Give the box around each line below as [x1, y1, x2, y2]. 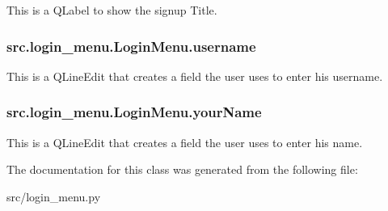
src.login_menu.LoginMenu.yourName [6, 102, 262, 122]
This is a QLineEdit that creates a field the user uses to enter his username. [6, 67, 383, 84]
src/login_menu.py [6, 188, 101, 205]
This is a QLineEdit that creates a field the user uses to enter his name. [6, 133, 363, 150]
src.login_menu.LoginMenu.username [6, 36, 256, 56]
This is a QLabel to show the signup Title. [6, 2, 217, 18]
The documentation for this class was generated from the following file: [6, 161, 358, 178]
